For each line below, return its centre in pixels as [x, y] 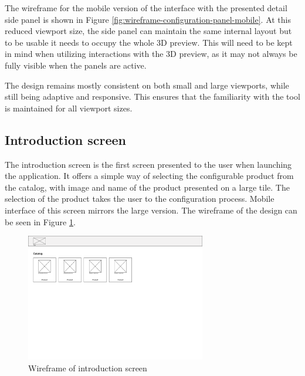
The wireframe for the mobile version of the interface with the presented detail [146, 8]
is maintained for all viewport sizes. [69, 108]
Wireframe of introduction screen [88, 367]
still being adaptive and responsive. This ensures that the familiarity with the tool [152, 96]
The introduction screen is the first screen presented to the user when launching [148, 164]
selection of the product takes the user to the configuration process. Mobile [140, 199]
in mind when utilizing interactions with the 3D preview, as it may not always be [151, 54]
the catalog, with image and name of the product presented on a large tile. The [147, 187]
